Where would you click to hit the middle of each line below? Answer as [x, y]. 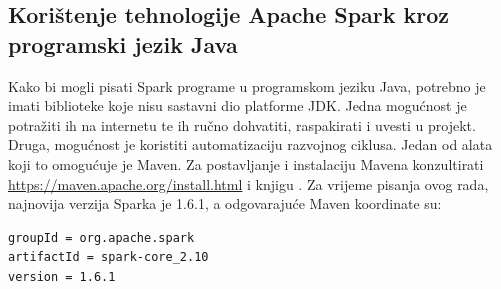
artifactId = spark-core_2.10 [108, 257]
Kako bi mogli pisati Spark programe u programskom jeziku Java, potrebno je [247, 85]
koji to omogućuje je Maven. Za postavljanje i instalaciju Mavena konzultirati [246, 163]
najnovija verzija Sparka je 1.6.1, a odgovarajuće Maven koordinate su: [225, 203]
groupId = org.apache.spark [101, 237]
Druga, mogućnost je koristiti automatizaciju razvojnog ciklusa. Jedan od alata [250, 144]
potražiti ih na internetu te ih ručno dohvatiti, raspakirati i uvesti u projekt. [242, 124]
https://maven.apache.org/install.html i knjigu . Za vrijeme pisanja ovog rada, [248, 183]
